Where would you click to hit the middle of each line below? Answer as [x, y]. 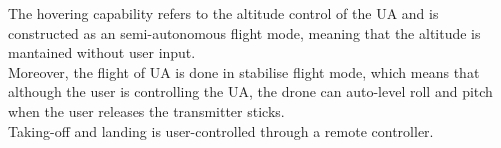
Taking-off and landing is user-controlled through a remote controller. [221, 130]
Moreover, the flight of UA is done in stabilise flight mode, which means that [244, 71]
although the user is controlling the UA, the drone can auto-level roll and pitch [250, 91]
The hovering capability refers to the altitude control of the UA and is [223, 13]
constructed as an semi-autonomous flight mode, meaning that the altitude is [244, 32]
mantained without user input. [102, 52]
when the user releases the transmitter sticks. [146, 110]
